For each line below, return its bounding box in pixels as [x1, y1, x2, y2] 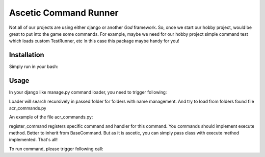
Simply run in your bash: [9, 64, 58, 69]
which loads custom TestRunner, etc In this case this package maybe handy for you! [9, 38, 180, 44]
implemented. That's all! [9, 137, 58, 143]
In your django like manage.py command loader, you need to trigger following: [9, 90, 167, 95]
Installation [9, 51, 44, 59]
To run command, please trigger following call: [9, 146, 103, 152]
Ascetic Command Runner [9, 7, 119, 18]
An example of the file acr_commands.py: [9, 114, 93, 120]
